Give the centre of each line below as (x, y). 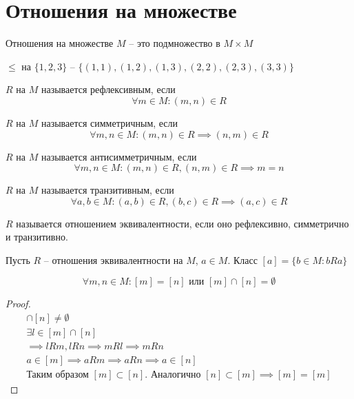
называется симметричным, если (110, 122)
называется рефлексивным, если (108, 89)
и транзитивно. (37, 237)
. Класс (242, 259)
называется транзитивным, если (107, 190)
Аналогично (176, 375)
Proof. (18, 304)
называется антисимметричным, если (119, 156)
